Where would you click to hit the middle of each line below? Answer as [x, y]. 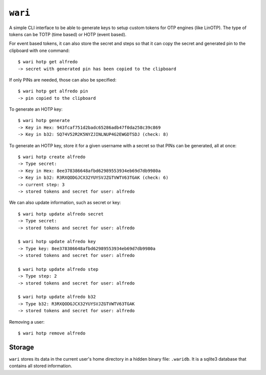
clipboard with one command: [39, 50]
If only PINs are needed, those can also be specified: [63, 80]
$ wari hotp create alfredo [52, 157]
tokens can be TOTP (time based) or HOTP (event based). [68, 34]
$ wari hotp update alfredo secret [61, 214]
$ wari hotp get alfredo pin [53, 91]
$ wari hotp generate [44, 121]
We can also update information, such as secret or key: [65, 203]
